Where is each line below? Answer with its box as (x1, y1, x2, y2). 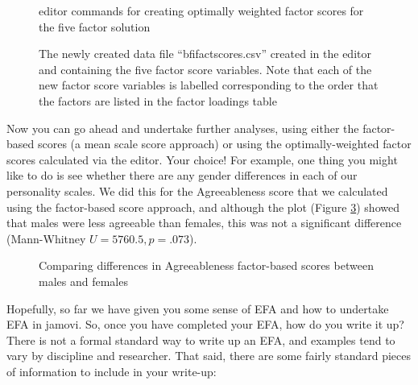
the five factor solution (39, 18, 151, 35)
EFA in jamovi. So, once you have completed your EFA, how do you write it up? (6, 316, 404, 333)
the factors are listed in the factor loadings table (39, 92, 277, 109)
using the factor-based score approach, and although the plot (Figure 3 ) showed (6, 198, 399, 215)
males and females (39, 272, 128, 289)
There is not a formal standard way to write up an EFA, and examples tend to (6, 331, 395, 348)
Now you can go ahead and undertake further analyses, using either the (6, 119, 359, 136)
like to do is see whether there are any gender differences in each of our (6, 167, 358, 184)
